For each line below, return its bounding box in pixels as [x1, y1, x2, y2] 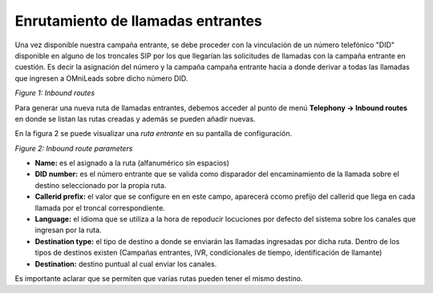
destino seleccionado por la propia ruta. [34, 180, 167, 190]
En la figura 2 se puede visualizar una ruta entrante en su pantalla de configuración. [14, 129, 293, 138]
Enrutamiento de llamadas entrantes [14, 12, 262, 30]
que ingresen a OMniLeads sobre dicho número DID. [14, 73, 188, 83]
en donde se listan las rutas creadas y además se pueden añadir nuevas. [14, 114, 256, 123]
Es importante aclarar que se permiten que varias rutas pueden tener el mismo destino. [14, 273, 303, 283]
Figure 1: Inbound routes [14, 88, 95, 98]
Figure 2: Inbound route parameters [14, 143, 133, 153]
